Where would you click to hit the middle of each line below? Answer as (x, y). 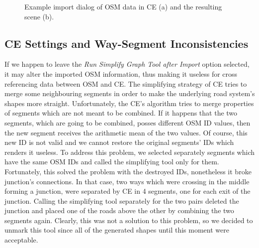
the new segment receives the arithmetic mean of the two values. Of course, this (126, 132)
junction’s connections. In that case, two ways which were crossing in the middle (127, 181)
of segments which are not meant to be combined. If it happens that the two (121, 113)
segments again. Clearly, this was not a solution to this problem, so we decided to (129, 220)
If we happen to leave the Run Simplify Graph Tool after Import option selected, (127, 64)
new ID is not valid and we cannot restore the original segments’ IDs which (119, 142)
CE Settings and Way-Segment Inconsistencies (127, 43)
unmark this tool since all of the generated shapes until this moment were (117, 230)
